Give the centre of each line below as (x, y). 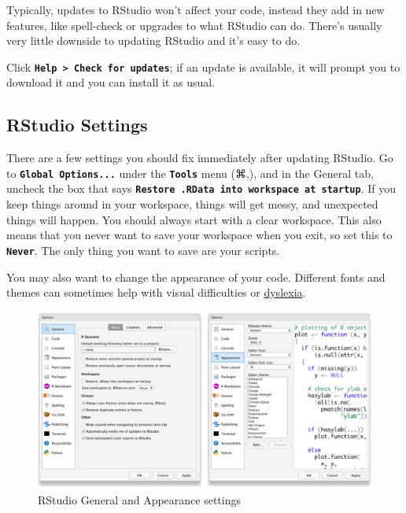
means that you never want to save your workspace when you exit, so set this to (199, 235)
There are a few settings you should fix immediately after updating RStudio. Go (200, 158)
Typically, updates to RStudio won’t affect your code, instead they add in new (196, 9)
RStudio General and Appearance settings (139, 499)
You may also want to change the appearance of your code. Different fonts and (196, 277)
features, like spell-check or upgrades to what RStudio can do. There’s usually (194, 25)
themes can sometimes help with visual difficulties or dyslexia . (156, 292)
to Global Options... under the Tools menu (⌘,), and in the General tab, (190, 173)
